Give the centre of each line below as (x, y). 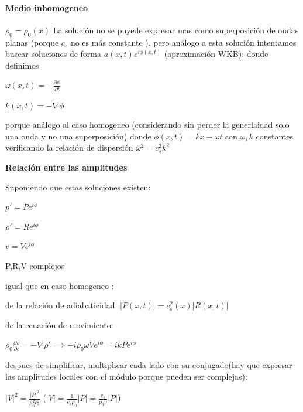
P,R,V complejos (35, 266)
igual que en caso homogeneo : (60, 285)
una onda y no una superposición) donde (78, 136)
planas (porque (32, 42)
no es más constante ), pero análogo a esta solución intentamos (183, 42)
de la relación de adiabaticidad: (61, 305)
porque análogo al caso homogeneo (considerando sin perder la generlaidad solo (147, 125)
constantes (274, 136)
